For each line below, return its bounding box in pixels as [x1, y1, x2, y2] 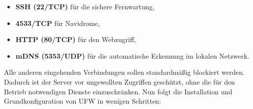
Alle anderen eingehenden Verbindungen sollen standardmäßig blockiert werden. [4, 67, 245, 77]
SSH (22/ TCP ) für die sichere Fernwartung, [15, 1, 155, 11]
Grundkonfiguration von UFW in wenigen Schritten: [4, 96, 161, 106]
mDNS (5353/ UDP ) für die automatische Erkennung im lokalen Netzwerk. [15, 50, 250, 61]
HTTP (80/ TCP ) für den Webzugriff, [15, 34, 136, 44]
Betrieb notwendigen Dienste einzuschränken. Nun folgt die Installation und [4, 86, 233, 96]
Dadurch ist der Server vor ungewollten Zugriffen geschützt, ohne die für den [4, 76, 235, 87]
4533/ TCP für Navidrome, [15, 18, 100, 28]
